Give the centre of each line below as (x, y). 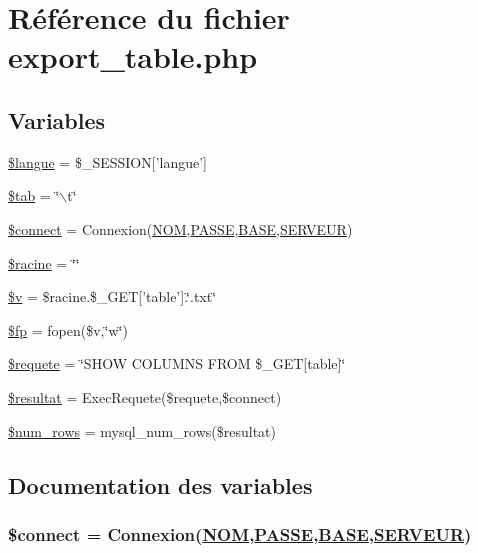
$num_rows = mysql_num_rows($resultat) (142, 430)
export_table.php (133, 56)
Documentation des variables (160, 484)
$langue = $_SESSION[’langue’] (107, 161)
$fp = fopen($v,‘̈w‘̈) (68, 329)
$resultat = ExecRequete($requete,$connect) (145, 396)
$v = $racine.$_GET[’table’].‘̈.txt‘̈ (112, 296)
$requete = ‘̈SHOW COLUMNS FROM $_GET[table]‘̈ (177, 363)
